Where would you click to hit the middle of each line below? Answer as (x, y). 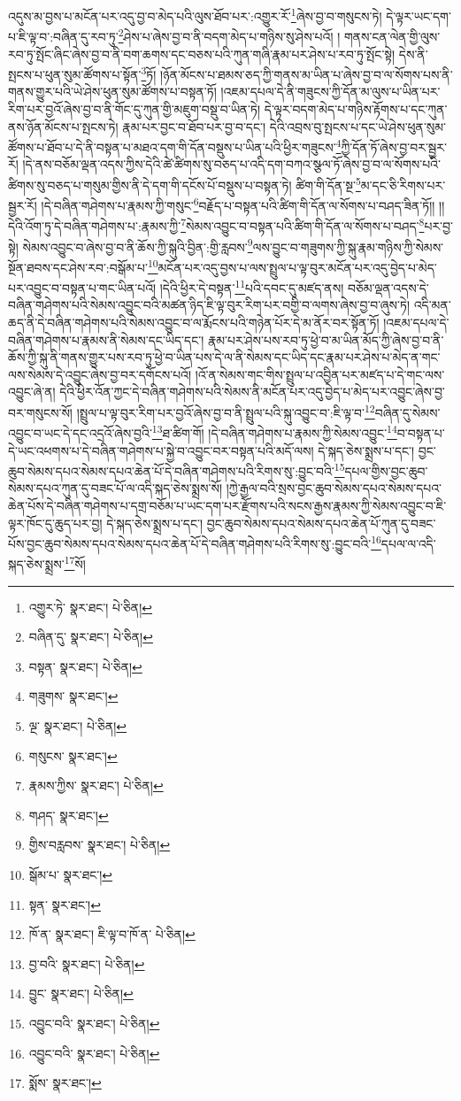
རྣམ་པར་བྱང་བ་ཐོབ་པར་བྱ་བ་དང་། (194, 126)
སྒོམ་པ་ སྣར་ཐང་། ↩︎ (71, 874)
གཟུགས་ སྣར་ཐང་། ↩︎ (73, 696)
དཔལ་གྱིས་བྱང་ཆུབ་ (386, 470)
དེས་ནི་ (413, 54)
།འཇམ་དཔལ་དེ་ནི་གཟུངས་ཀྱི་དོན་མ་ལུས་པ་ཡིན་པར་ (330, 92)
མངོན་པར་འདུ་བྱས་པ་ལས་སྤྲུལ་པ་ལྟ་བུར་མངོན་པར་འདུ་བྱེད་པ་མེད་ (297, 267)
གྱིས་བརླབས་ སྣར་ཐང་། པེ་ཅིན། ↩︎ (100, 845)
